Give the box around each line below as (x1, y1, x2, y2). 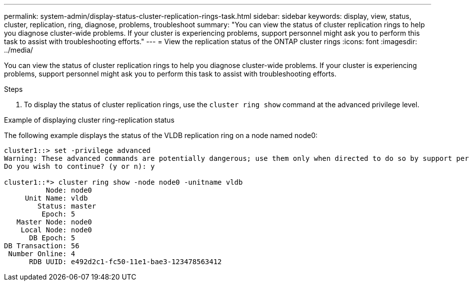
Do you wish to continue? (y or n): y (4, 162, 155, 170)
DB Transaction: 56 (4, 242, 79, 250)
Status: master (37, 202, 96, 210)
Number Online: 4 (8, 250, 76, 258)
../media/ (4, 46, 33, 54)
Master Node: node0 (16, 218, 92, 226)
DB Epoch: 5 (29, 234, 76, 242)
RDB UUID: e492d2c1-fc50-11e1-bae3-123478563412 (29, 258, 222, 266)
